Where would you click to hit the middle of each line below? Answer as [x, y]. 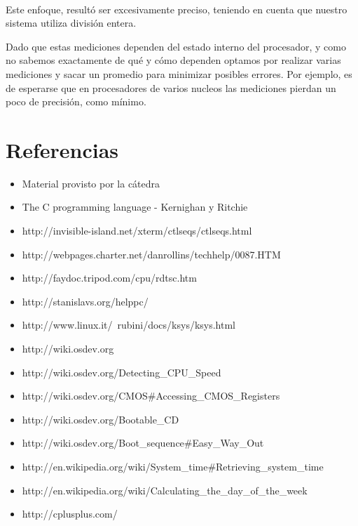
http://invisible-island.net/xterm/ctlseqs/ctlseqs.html [137, 231]
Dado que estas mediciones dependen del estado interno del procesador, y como [176, 46]
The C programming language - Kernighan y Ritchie [135, 207]
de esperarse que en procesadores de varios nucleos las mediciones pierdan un [171, 87]
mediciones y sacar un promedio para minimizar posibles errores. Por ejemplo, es [179, 73]
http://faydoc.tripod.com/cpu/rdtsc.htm [109, 278]
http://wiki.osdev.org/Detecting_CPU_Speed [122, 372]
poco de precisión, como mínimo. [76, 101]
